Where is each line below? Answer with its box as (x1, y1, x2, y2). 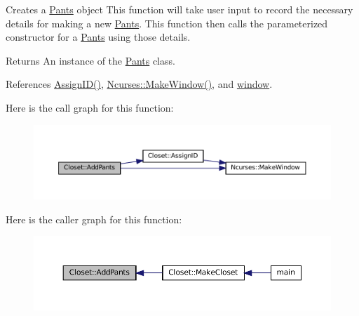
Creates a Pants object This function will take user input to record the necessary (6, 2, 353, 16)
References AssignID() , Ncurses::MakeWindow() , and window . (6, 77, 273, 91)
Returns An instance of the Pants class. (6, 53, 175, 67)
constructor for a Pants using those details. (6, 29, 191, 44)
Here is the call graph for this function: (6, 100, 174, 114)
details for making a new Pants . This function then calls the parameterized (6, 15, 328, 30)
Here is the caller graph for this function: (6, 211, 182, 226)
